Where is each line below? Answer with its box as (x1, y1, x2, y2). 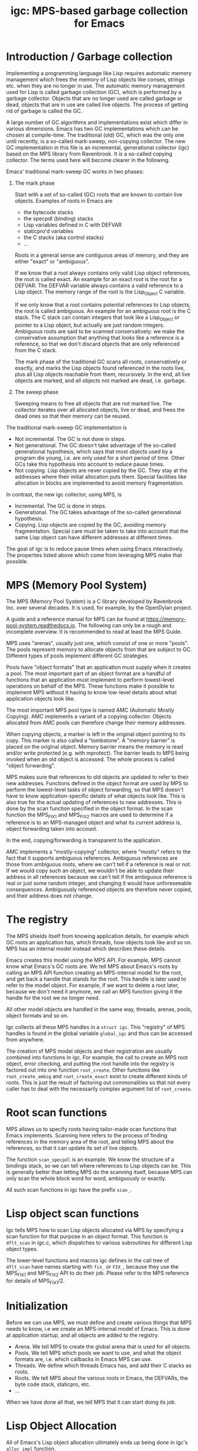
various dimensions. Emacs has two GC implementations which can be (6, 125, 178, 132)
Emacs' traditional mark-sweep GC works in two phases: (6, 167, 144, 175)
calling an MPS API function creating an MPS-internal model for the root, (6, 969, 183, 976)
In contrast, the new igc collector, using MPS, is (6, 491, 122, 498)
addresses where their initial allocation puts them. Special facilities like (14, 473, 187, 480)
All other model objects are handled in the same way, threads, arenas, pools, (6, 1006, 193, 1013)
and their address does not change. (6, 892, 93, 899)
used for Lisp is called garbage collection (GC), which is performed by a (6, 88, 181, 95)
